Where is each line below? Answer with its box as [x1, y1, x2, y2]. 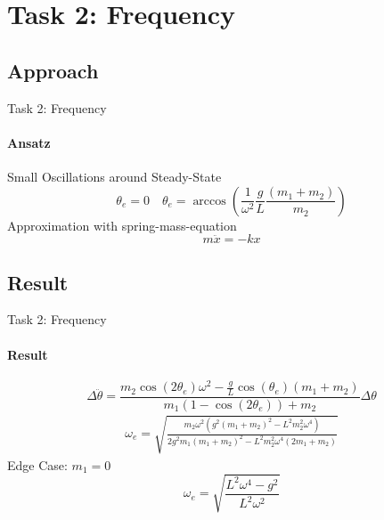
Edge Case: [7, 455, 68, 474]
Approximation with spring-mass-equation [7, 215, 237, 234]
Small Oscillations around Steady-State [7, 167, 222, 185]
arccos [192, 194, 226, 207]
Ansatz [7, 133, 51, 151]
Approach [7, 56, 99, 84]
